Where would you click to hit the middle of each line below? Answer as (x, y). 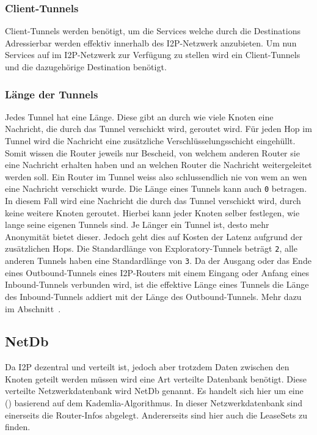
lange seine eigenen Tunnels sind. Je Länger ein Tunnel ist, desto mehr (137, 225)
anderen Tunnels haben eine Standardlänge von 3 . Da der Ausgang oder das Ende (158, 261)
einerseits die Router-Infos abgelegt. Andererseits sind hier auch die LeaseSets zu (156, 415)
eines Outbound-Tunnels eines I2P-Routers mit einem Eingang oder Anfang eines (157, 272)
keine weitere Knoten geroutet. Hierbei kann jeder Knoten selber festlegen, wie (152, 212)
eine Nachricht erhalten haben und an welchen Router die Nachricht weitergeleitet (158, 165)
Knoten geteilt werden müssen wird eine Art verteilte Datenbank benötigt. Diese (156, 378)
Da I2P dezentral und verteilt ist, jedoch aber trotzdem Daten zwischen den (147, 367)
